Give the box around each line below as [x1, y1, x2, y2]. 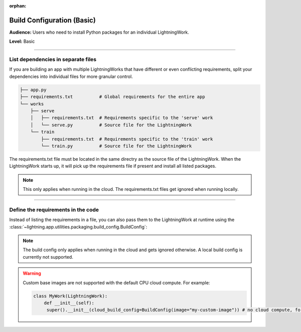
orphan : [9, 3, 27, 9]
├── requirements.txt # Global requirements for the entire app [20, 94, 205, 100]
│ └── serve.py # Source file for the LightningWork [30, 122, 192, 128]
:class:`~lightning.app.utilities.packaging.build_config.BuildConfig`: [9, 224, 147, 230]
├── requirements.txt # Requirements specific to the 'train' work [41, 136, 213, 142]
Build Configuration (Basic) [9, 16, 96, 25]
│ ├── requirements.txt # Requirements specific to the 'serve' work [30, 115, 213, 121]
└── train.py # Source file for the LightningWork [41, 143, 192, 149]
